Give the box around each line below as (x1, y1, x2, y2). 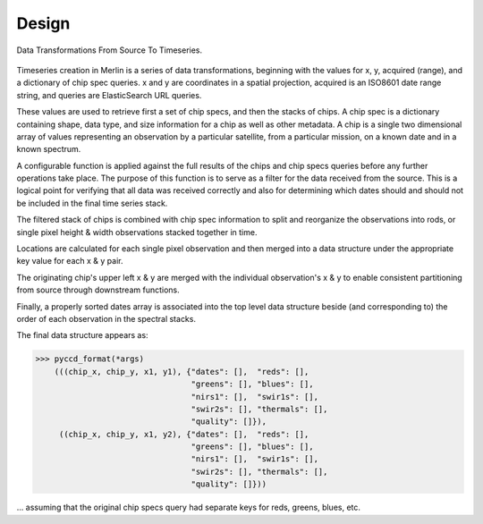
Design (16, 13, 71, 33)
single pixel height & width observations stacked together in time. (16, 226, 258, 237)
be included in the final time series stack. (16, 198, 168, 208)
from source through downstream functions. (16, 284, 180, 295)
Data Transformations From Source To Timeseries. (16, 45, 203, 55)
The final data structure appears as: (16, 330, 148, 341)
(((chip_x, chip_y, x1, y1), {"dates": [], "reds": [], (54, 367, 309, 376)
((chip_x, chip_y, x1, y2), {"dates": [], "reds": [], (58, 429, 309, 439)
